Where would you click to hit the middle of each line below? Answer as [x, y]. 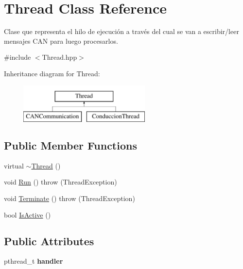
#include [17, 57]
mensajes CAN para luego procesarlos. [61, 41]
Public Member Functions [70, 145]
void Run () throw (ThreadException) [61, 182]
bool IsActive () [27, 214]
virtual [14, 165]
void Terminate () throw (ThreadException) [69, 198]
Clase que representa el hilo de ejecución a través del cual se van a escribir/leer [121, 31]
